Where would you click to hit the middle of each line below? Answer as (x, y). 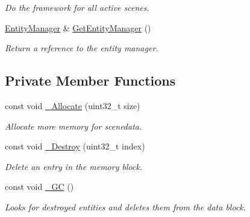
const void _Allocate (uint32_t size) (73, 105)
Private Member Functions (90, 80)
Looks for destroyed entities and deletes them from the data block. (126, 206)
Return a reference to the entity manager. (82, 48)
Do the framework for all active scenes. (77, 7)
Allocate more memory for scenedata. (73, 126)
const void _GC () (39, 187)
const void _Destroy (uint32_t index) (75, 146)
